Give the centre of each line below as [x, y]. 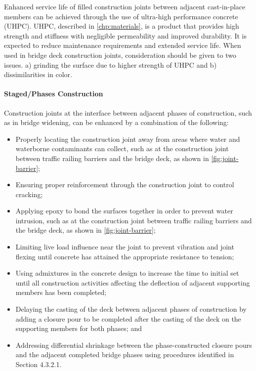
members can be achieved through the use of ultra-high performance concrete [121, 16]
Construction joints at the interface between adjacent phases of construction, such [128, 112]
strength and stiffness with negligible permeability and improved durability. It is [125, 35]
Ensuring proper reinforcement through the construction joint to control [125, 185]
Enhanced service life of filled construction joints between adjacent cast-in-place [125, 6]
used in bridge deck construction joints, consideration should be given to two [120, 55]
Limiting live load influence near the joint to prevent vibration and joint [125, 247]
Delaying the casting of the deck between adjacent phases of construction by [131, 309]
